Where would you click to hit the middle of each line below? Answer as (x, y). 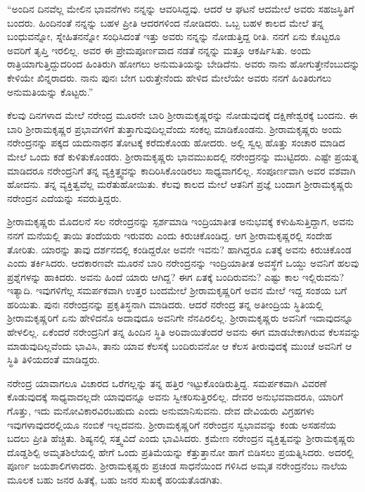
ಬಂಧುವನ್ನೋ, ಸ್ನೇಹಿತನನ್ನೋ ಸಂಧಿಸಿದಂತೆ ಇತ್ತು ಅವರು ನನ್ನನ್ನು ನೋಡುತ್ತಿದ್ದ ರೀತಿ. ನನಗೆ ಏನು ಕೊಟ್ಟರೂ (174, 36)
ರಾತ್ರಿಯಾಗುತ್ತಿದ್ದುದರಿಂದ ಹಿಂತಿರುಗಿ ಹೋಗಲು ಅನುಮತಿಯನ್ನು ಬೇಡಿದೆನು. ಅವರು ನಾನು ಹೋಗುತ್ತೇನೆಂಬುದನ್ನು (184, 64)
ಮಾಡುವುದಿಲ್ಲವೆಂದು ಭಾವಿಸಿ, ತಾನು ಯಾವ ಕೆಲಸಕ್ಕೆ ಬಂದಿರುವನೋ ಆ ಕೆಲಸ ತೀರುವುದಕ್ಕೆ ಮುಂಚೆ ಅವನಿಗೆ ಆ (180, 345)
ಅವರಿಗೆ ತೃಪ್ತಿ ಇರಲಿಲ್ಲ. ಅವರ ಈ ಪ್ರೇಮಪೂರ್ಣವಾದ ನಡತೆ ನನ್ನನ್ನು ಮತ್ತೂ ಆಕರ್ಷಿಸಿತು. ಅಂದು (159, 50)
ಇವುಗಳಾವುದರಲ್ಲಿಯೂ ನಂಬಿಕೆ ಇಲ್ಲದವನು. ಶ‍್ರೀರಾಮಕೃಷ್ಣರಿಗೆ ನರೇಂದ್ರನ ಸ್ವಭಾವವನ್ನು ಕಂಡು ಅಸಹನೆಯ (172, 424)
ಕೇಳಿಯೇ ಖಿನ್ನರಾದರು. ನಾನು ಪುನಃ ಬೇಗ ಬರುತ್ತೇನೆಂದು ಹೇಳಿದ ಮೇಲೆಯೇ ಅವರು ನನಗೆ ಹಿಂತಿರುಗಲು (169, 77)
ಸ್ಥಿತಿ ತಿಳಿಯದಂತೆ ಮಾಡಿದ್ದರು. (54, 359)
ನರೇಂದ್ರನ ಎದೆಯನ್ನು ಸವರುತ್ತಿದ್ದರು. (64, 197)
